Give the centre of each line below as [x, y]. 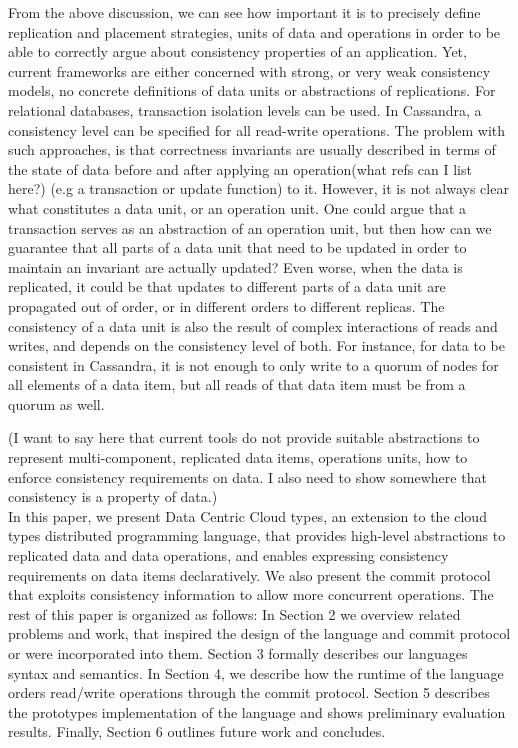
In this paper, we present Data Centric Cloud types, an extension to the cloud [247, 515]
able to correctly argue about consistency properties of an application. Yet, [237, 51]
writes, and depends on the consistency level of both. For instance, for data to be [256, 345]
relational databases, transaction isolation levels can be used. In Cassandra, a [245, 109]
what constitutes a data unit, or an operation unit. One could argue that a [237, 207]
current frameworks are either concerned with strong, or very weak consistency [249, 70]
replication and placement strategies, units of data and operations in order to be [254, 31]
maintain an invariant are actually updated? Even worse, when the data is [235, 266]
